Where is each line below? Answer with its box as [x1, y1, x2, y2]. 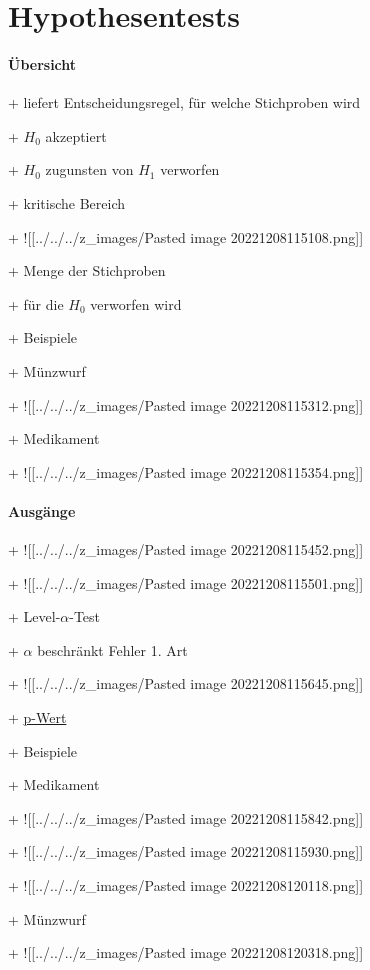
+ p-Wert [8, 707, 67, 728]
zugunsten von [45, 159, 134, 180]
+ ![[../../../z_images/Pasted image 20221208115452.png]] [8, 539, 364, 560]
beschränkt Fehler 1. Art [37, 639, 188, 660]
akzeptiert [45, 125, 107, 146]
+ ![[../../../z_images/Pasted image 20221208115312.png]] [8, 394, 364, 415]
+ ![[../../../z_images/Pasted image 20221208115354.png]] [8, 461, 364, 482]
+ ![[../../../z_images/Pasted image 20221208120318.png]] [8, 942, 364, 963]
